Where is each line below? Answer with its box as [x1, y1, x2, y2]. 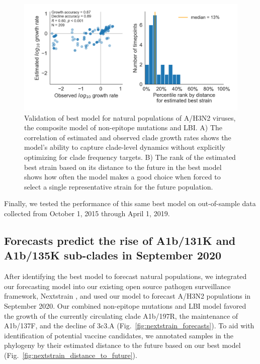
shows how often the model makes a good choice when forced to [24, 171, 221, 182]
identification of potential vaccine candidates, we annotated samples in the [4, 330, 234, 340]
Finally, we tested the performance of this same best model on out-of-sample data [4, 198, 256, 209]
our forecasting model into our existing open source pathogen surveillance [4, 281, 231, 291]
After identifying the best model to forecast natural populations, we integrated [4, 271, 247, 282]
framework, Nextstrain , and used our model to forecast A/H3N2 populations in [4, 291, 251, 301]
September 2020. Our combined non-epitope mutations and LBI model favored [4, 300, 246, 311]
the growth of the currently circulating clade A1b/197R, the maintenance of [4, 310, 238, 321]
